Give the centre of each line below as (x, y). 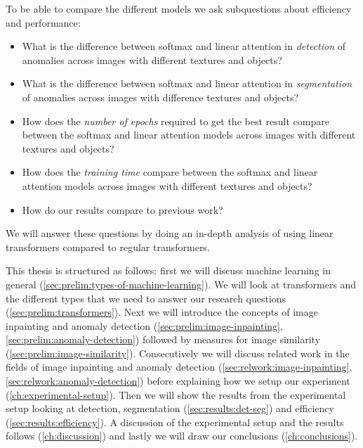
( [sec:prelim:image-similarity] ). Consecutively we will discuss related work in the (178, 353)
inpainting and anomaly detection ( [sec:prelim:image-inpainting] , (144, 325)
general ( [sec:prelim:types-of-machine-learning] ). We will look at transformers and (181, 284)
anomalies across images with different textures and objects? (152, 59)
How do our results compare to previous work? (123, 209)
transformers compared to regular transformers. (108, 247)
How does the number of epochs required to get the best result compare (176, 121)
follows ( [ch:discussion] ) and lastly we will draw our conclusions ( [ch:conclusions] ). (182, 436)
